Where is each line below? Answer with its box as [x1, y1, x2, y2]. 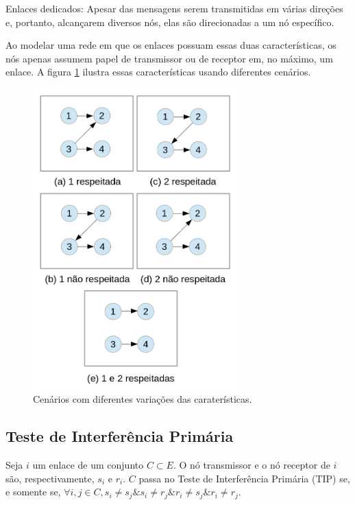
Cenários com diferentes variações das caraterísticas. [33, 392, 252, 406]
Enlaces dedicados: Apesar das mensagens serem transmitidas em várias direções [5, 1, 343, 15]
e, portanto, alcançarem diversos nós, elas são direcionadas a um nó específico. [5, 14, 334, 29]
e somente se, [5, 484, 61, 499]
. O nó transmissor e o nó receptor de [173, 457, 330, 471]
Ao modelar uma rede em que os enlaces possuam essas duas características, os [5, 38, 336, 52]
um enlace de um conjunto [32, 457, 144, 471]
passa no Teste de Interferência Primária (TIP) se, [138, 471, 350, 485]
